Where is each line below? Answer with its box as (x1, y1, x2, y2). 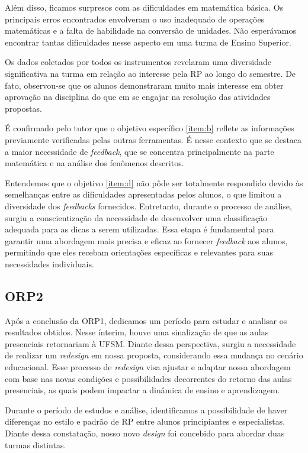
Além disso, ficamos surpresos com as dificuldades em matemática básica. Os (5, 1, 284, 13)
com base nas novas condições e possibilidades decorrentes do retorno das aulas (5, 372, 292, 384)
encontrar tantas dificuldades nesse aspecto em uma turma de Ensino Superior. (5, 35, 291, 48)
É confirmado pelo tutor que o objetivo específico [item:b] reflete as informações (5, 122, 294, 134)
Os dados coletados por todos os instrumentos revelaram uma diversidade (5, 56, 271, 68)
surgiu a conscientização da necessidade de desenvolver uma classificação (5, 211, 268, 224)
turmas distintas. (5, 438, 66, 451)
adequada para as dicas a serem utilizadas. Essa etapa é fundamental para (5, 223, 274, 235)
